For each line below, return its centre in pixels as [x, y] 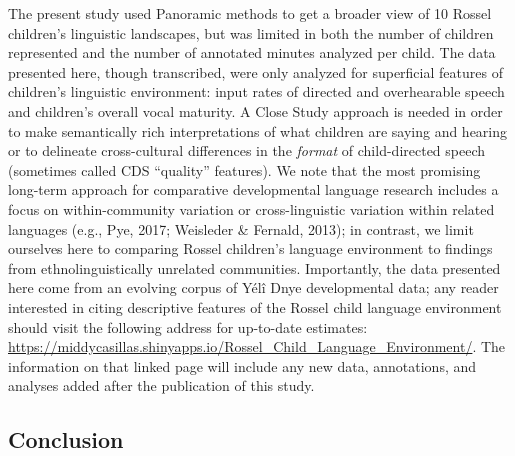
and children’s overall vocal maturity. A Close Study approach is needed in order [255, 110]
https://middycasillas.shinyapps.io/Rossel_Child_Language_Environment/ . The [257, 346]
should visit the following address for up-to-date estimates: [188, 326]
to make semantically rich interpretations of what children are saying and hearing [258, 130]
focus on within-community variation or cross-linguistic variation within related [251, 208]
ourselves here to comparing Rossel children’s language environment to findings [250, 248]
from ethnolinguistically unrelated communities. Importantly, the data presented [254, 267]
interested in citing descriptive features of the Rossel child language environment [255, 306]
